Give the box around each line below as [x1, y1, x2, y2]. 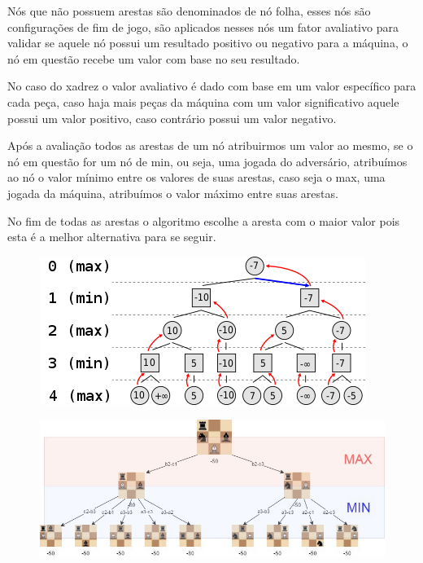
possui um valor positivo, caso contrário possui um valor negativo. [7, 109, 337, 126]
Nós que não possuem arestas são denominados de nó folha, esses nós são [7, 2, 371, 19]
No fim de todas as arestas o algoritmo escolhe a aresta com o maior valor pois [7, 212, 400, 229]
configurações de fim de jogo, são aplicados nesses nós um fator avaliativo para [7, 18, 399, 35]
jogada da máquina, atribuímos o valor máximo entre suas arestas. [7, 184, 338, 201]
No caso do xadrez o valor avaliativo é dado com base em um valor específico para [7, 77, 416, 95]
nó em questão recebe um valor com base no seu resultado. [7, 50, 300, 67]
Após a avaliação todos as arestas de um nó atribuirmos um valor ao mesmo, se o [7, 137, 413, 154]
